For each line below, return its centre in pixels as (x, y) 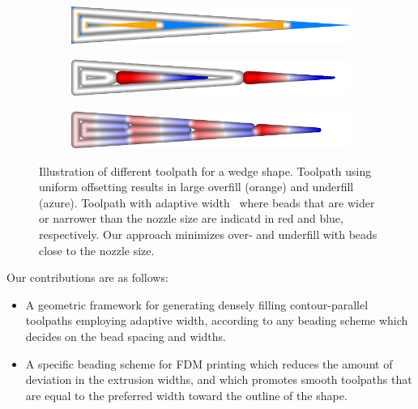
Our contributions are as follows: (87, 277)
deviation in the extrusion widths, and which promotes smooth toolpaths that (219, 379)
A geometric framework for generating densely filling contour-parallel (197, 304)
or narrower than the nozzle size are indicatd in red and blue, (191, 218)
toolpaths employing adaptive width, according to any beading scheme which (217, 320)
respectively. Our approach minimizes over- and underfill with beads (208, 234)
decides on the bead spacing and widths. (126, 336)
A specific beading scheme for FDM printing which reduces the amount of (209, 363)
